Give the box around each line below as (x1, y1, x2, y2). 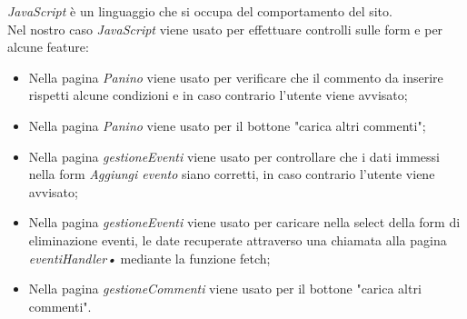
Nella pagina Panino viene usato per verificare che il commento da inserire (28, 67, 443, 86)
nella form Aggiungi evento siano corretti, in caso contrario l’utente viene (28, 164, 435, 184)
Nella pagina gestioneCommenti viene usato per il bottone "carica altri (28, 279, 422, 298)
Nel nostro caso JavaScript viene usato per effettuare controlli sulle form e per (7, 19, 443, 38)
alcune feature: (7, 37, 89, 56)
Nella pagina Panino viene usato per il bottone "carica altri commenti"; (28, 115, 426, 135)
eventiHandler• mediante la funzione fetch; (28, 248, 271, 267)
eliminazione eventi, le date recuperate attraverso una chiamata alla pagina (28, 230, 447, 249)
